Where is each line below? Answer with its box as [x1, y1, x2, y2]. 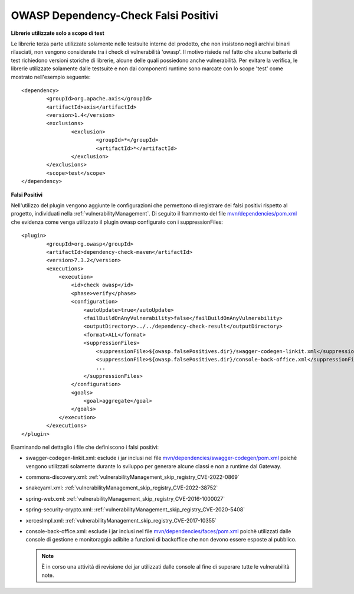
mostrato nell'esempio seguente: [11, 73, 91, 80]
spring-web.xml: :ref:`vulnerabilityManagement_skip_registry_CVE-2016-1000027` [25, 495, 225, 502]
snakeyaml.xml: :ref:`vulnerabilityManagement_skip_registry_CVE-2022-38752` [25, 484, 218, 491]
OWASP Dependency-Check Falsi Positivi [11, 9, 218, 22]
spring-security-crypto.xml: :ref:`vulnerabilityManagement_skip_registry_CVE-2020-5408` [25, 506, 245, 513]
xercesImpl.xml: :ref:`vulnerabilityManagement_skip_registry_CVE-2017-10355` [25, 517, 217, 524]
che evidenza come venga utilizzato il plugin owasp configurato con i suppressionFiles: [11, 218, 224, 226]
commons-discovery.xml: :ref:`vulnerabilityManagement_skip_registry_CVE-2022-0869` [25, 474, 240, 481]
